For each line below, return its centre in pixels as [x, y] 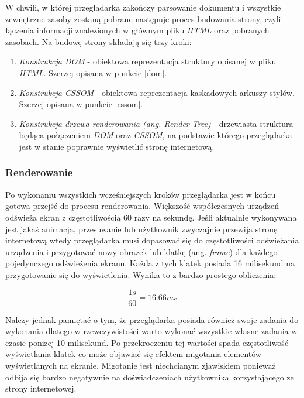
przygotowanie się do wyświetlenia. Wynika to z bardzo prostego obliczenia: [141, 274]
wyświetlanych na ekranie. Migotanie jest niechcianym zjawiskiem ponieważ [141, 365]
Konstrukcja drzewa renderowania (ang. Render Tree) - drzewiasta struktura [156, 123]
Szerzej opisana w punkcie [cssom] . [81, 104]
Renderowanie [39, 172]
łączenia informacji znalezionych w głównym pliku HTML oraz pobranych [137, 30]
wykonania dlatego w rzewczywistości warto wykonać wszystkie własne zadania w [151, 331]
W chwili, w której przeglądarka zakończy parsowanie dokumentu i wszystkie [143, 7]
